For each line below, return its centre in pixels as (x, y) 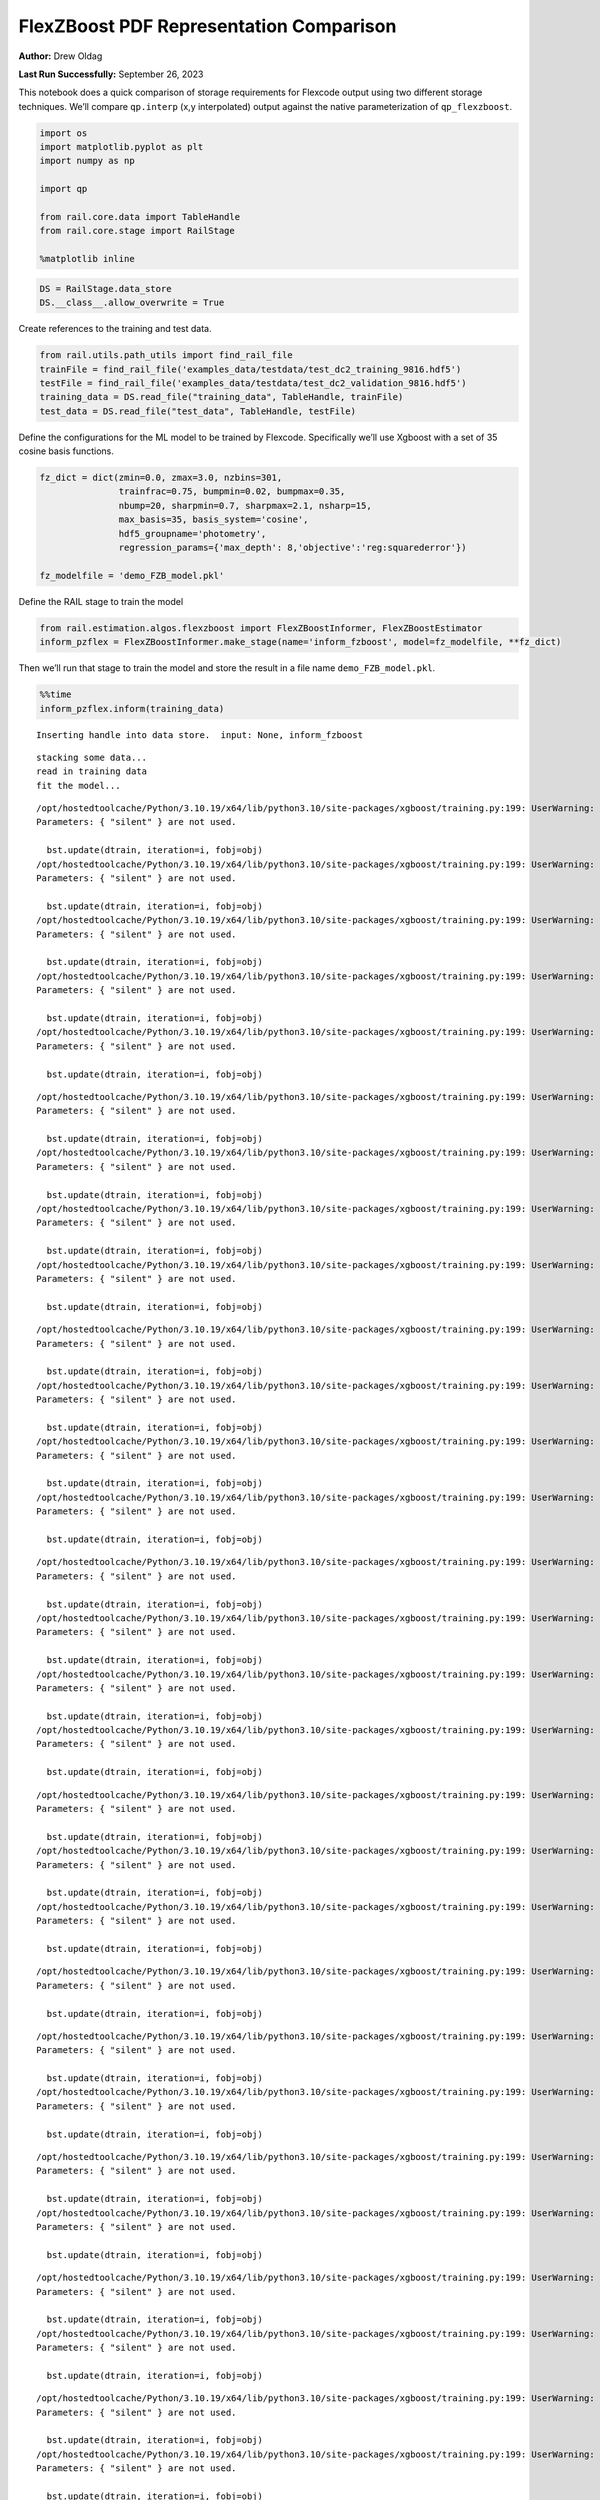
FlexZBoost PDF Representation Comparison (207, 26)
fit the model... (78, 785)
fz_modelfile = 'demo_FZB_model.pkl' (132, 575)
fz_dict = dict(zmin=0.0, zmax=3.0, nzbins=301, (161, 478)
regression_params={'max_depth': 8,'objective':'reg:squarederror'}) (292, 548)
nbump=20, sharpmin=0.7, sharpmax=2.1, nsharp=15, (245, 505)
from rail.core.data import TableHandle (139, 217)
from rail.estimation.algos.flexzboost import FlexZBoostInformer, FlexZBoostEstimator (261, 628)
